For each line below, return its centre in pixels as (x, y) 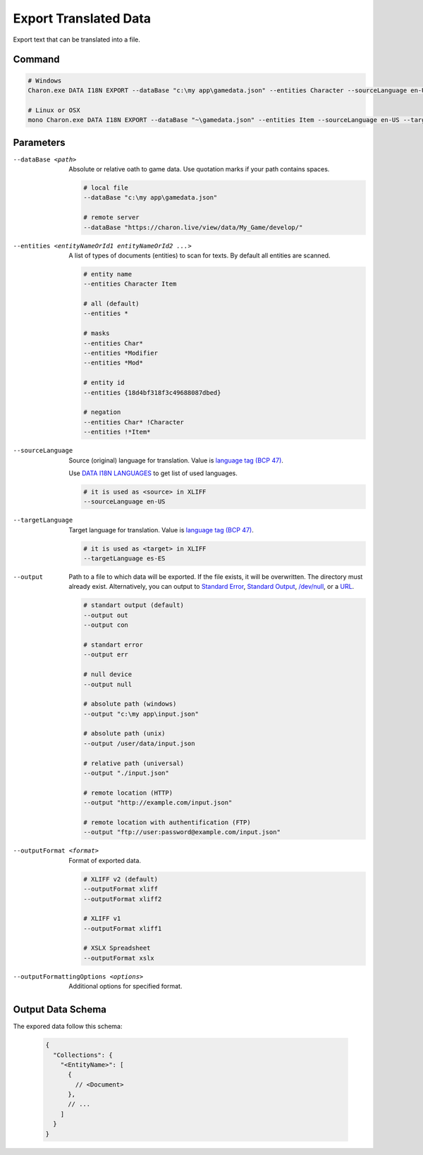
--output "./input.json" (126, 773)
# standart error (114, 644)
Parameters (39, 142)
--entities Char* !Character (134, 422)
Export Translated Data (82, 18)
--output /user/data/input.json (139, 743)
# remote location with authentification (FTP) (167, 823)
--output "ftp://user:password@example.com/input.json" (182, 832)
